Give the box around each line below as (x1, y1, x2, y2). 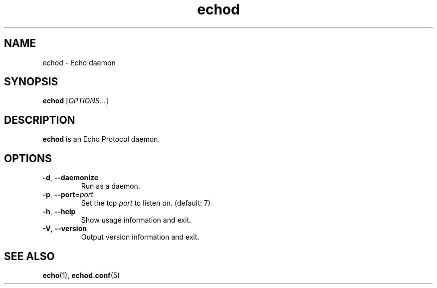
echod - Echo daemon (42, 58, 116, 67)
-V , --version (42, 224, 87, 233)
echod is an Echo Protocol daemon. (42, 135, 160, 144)
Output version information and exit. (81, 233, 200, 242)
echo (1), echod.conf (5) (42, 271, 120, 280)
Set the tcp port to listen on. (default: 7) (81, 199, 211, 208)
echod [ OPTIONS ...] (42, 96, 109, 105)
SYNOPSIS (4, 75, 58, 88)
